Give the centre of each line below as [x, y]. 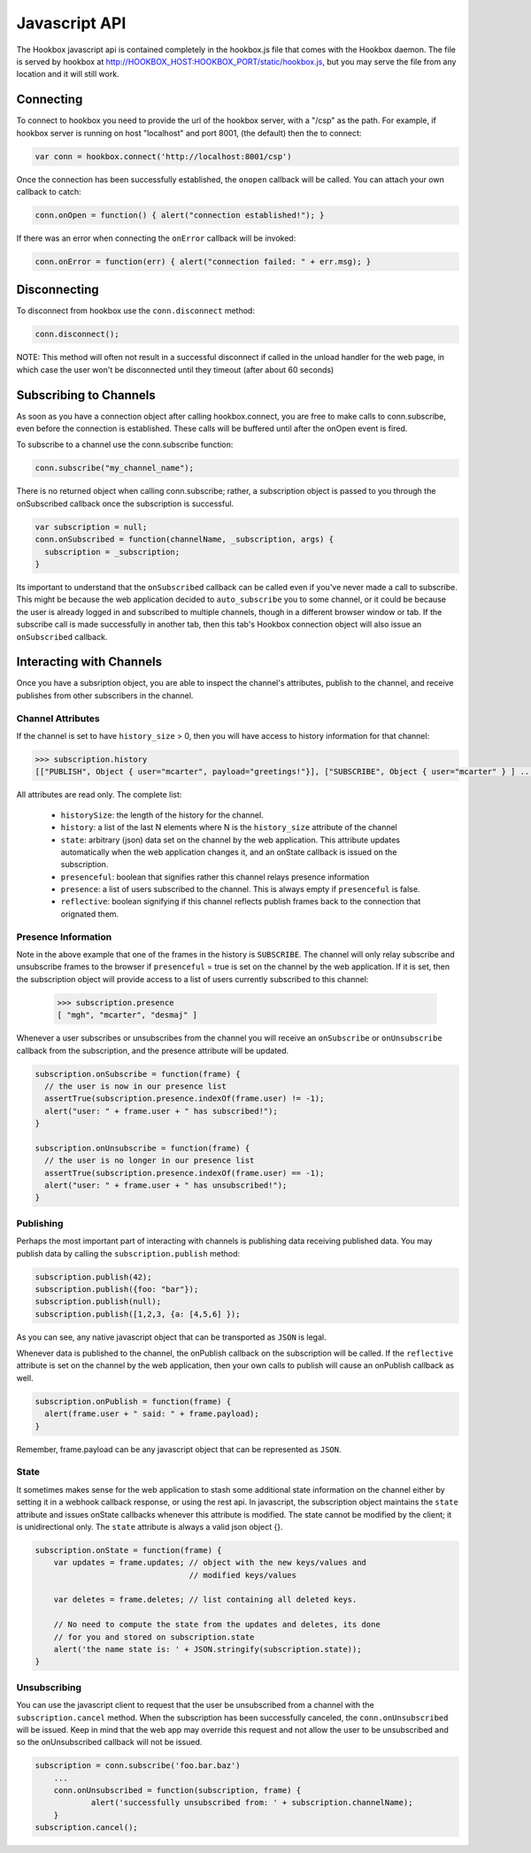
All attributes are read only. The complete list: [99, 795]
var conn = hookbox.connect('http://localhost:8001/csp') [163, 156]
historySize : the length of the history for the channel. [162, 815]
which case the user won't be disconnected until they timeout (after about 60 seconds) [175, 369]
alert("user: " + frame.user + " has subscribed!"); [161, 1111]
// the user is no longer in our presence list [150, 1161]
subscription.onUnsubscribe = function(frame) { [142, 1148]
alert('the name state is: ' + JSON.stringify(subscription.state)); [208, 1649]
